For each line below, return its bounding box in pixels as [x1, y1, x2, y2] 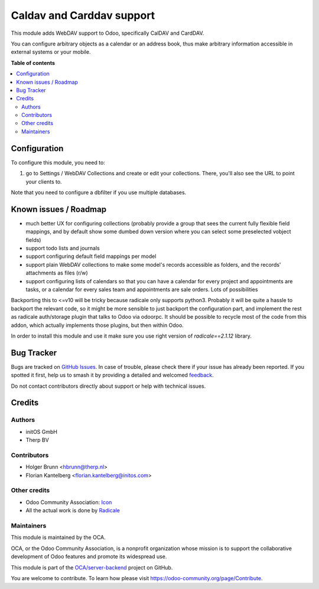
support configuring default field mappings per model [25, 253, 157, 260]
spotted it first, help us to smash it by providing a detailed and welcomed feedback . [11, 372, 214, 379]
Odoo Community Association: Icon [25, 499, 112, 506]
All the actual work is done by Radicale [25, 507, 121, 514]
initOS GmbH [25, 428, 57, 435]
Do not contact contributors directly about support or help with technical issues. [11, 382, 206, 390]
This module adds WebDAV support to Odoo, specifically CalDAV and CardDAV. [11, 30, 204, 37]
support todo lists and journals [25, 245, 100, 251]
